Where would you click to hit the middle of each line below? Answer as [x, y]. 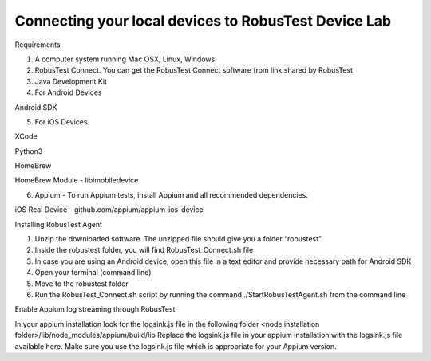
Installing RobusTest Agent [59, 224]
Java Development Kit [71, 81]
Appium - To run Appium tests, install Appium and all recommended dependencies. [172, 194]
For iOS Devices [61, 122]
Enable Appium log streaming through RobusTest [95, 309]
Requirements [38, 45]
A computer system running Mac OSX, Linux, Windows [125, 59]
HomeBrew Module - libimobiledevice [77, 180]
